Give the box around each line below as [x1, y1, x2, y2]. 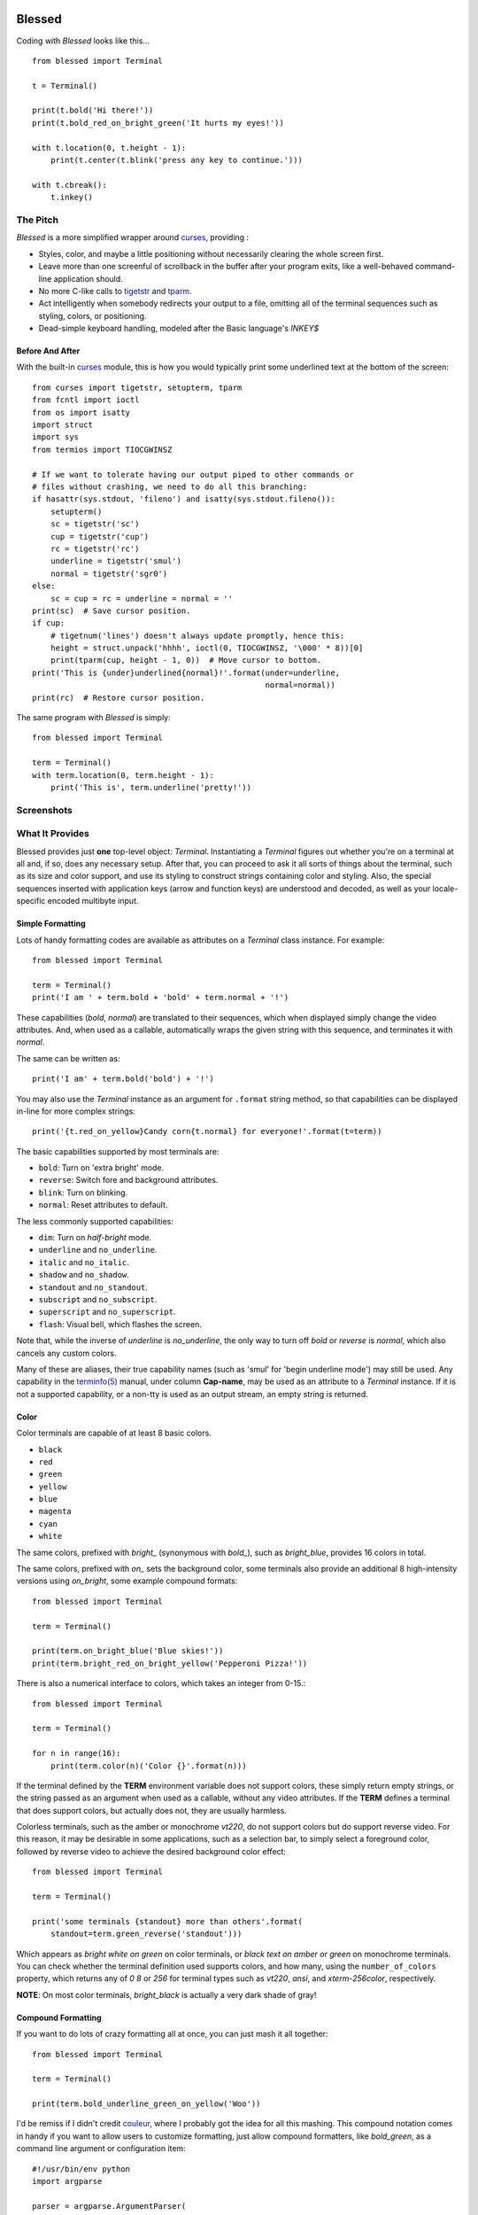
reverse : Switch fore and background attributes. [38, 1175, 219, 1185]
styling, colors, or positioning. [38, 310, 147, 321]
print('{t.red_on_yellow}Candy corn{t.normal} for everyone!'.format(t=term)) [32, 1126, 382, 1137]
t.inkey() [50, 192, 93, 203]
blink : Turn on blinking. [38, 1187, 128, 1198]
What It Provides [16, 828, 90, 840]
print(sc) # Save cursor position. [32, 605, 191, 616]
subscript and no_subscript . [38, 1294, 158, 1304]
